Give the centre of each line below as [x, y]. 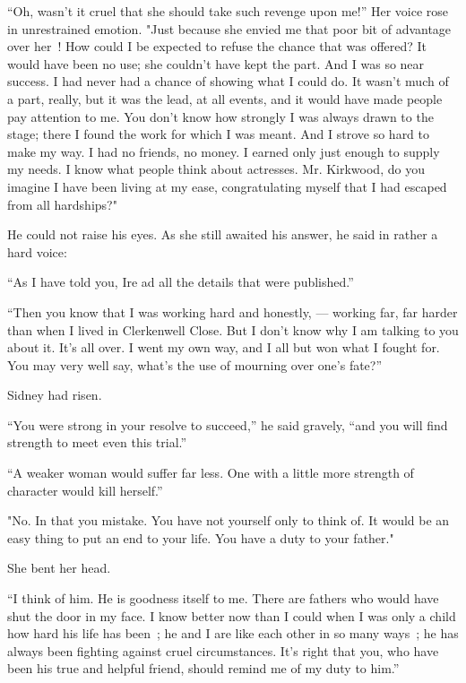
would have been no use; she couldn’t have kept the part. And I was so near [216, 63]
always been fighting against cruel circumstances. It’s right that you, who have [223, 650]
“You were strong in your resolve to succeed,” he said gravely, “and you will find [228, 424]
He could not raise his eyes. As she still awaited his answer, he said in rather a [223, 234]
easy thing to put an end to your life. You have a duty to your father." [201, 537]
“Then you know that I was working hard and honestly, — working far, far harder [233, 311]
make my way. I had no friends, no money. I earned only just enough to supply [224, 151]
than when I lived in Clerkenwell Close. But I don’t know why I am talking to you [233, 329]
